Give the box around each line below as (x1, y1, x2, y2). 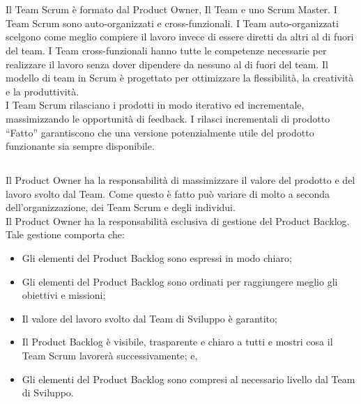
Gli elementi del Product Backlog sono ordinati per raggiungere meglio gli (22, 274, 338, 288)
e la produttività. (6, 84, 79, 98)
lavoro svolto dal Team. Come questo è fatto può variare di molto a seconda (6, 186, 330, 201)
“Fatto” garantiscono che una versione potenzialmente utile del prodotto (6, 125, 314, 139)
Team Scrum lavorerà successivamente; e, (22, 348, 198, 363)
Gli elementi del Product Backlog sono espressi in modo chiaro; (22, 251, 292, 265)
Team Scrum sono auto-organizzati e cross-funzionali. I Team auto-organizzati (6, 15, 339, 30)
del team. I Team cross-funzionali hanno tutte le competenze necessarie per (6, 42, 327, 57)
